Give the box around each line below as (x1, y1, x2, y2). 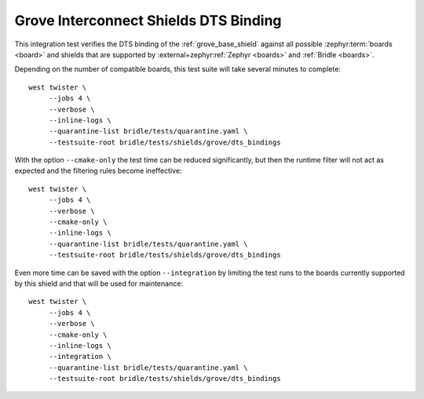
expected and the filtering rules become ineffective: (14, 166, 182, 176)
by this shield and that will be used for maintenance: (14, 279, 184, 288)
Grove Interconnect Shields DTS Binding (14, 12, 282, 29)
